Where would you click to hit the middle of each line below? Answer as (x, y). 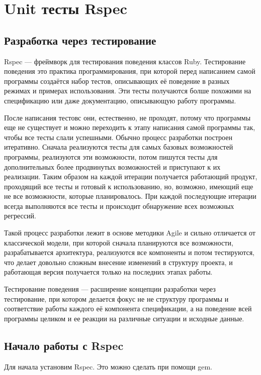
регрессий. (20, 216)
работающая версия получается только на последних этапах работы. (108, 272)
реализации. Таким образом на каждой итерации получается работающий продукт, (131, 176)
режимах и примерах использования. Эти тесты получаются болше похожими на (128, 91)
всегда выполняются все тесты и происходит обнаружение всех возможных (119, 206)
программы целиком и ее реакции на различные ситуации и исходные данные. (124, 318)
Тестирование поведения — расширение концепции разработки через (110, 289)
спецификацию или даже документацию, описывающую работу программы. (120, 100)
